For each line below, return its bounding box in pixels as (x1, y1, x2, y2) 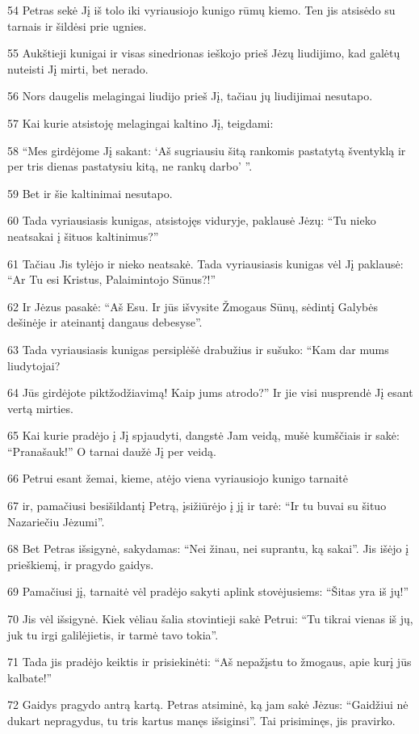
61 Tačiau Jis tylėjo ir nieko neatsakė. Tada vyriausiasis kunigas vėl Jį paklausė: (7, 255, 404, 272)
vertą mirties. (7, 399, 73, 416)
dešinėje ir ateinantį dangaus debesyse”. (7, 314, 203, 331)
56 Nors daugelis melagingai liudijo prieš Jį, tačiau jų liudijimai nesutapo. (7, 87, 373, 104)
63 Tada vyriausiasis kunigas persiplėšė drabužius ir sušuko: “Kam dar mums (7, 340, 389, 357)
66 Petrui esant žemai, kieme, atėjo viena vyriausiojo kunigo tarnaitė (7, 470, 349, 487)
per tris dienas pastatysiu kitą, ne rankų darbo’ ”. (7, 158, 253, 175)
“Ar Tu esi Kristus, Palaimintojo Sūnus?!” (7, 271, 216, 288)
